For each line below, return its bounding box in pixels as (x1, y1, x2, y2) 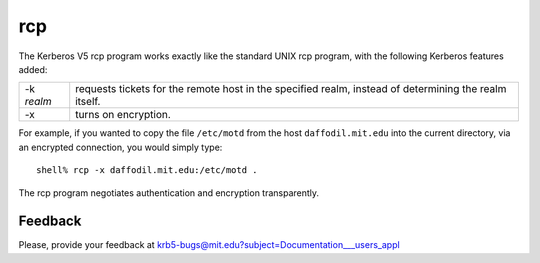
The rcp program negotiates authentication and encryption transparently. (18, 186, 320, 199)
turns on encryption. (75, 108, 172, 122)
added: (18, 63, 48, 75)
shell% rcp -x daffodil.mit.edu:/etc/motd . (36, 165, 259, 176)
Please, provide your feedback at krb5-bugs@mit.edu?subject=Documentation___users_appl (18, 239, 400, 251)
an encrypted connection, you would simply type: (18, 141, 223, 153)
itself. (75, 95, 101, 109)
